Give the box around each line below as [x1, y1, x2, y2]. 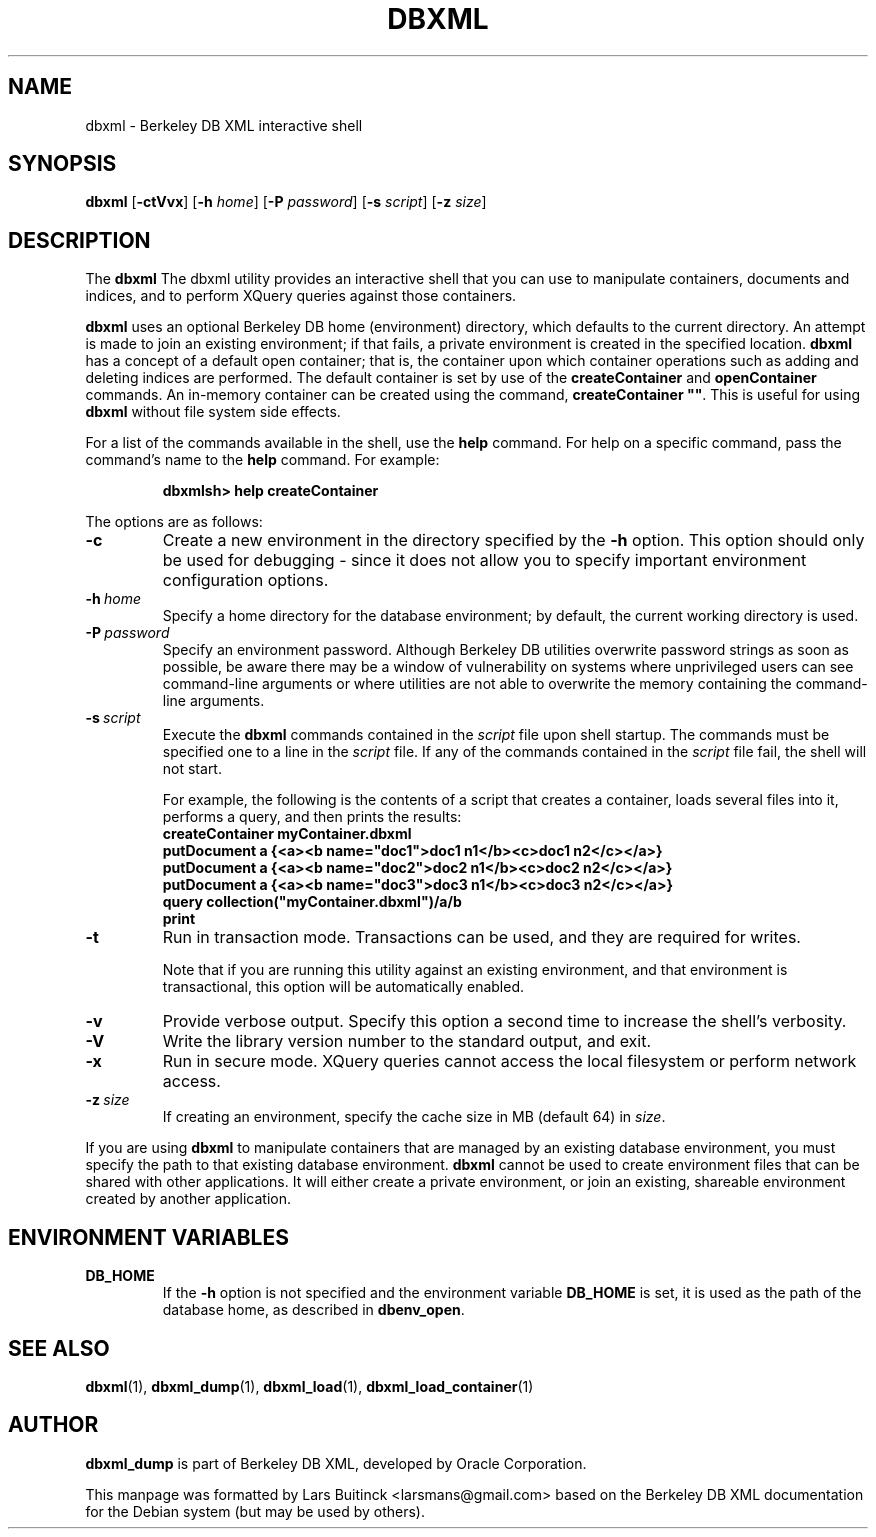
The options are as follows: [85, 513, 263, 531]
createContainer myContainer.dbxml [162, 825, 412, 843]
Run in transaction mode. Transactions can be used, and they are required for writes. [162, 927, 801, 948]
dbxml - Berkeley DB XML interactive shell [85, 116, 363, 134]
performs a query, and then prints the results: [162, 808, 462, 826]
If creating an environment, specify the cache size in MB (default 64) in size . [162, 1108, 666, 1126]
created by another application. [85, 1190, 292, 1208]
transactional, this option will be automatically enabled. [162, 978, 524, 996]
